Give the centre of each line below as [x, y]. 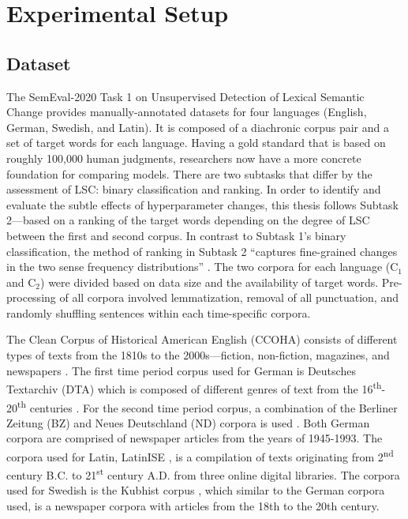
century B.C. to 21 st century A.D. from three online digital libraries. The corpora [203, 474]
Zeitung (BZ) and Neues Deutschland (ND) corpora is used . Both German [188, 422]
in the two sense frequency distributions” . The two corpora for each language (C [202, 267]
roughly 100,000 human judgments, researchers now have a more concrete [184, 158]
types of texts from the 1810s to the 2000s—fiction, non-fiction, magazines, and [198, 355]
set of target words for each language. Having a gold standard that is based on [196, 143]
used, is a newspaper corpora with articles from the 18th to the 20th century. [193, 506]
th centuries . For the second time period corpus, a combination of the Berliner [208, 406]
